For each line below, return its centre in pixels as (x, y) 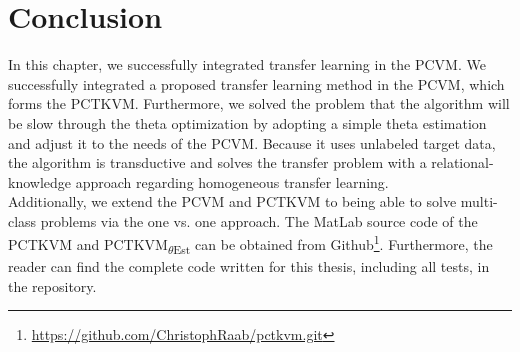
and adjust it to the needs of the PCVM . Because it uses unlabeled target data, (252, 142)
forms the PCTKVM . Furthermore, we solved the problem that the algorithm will (259, 103)
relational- (462, 162)
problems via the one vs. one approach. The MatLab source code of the (259, 220)
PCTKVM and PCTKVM (88, 244)
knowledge (39, 181)
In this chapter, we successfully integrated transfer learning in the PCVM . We (247, 64)
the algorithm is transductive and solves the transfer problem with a (217, 162)
